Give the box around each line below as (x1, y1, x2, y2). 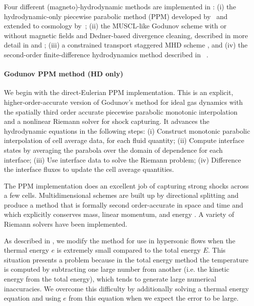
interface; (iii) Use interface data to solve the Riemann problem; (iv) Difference (4, 154, 241, 165)
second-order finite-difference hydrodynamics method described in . (4, 49, 208, 59)
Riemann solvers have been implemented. (4, 219, 127, 229)
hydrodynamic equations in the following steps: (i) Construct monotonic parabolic (4, 125, 250, 136)
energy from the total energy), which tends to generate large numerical (4, 274, 216, 284)
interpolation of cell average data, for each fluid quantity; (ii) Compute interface (4, 135, 244, 145)
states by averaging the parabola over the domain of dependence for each (4, 144, 223, 155)
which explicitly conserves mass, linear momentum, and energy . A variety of (4, 209, 234, 219)
